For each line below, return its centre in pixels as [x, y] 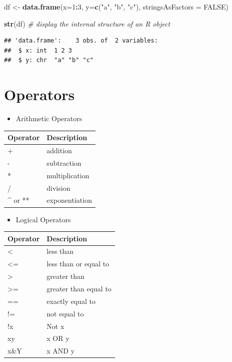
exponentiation [69, 200]
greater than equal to [79, 288]
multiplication [68, 175]
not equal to [65, 313]
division [58, 188]
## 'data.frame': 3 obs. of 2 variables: [81, 41]
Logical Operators [43, 219]
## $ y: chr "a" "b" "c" [49, 60]
